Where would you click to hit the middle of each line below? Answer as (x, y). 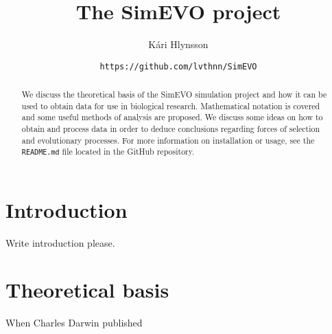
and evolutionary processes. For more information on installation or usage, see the (168, 140)
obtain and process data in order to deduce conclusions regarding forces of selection (171, 129)
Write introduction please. (60, 242)
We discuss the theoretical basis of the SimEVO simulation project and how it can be (174, 94)
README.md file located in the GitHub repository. (108, 152)
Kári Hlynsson (178, 44)
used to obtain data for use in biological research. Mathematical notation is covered (171, 105)
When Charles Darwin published (74, 323)
